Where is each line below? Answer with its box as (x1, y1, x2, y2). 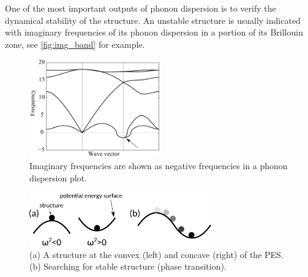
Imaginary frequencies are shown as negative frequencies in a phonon (29, 159, 288, 172)
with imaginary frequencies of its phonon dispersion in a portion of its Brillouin (5, 26, 303, 39)
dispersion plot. (29, 172, 87, 184)
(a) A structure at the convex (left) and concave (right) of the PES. (29, 248, 284, 260)
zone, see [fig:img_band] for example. (5, 37, 145, 50)
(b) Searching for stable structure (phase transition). (29, 260, 227, 273)
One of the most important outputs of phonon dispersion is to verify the (5, 2, 276, 14)
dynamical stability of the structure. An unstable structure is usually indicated (5, 13, 301, 26)
